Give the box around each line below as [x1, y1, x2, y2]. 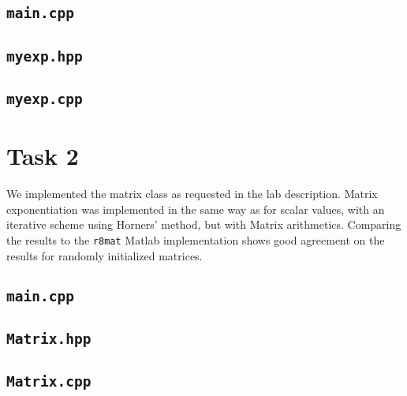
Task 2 [6, 140, 79, 172]
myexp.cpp [6, 91, 83, 108]
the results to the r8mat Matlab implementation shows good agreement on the [6, 231, 385, 248]
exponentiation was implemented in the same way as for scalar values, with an [6, 200, 385, 217]
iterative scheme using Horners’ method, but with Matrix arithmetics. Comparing [6, 216, 401, 233]
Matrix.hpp [6, 330, 91, 347]
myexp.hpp [6, 47, 83, 65]
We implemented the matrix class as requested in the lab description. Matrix [6, 185, 378, 202]
